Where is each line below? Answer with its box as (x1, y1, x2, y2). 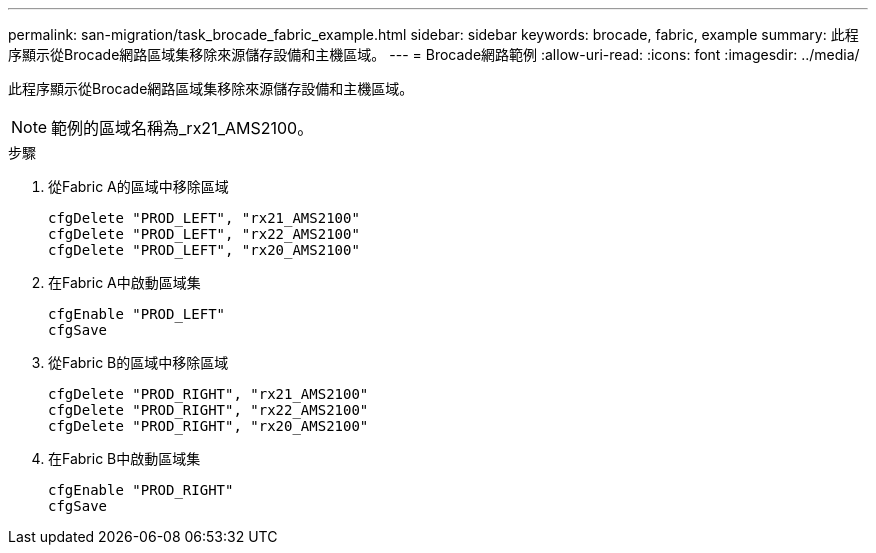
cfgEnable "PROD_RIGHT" (48, 482, 234, 498)
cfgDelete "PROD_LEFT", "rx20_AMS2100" (48, 242, 360, 258)
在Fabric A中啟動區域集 (48, 274, 201, 291)
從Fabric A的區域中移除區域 (48, 178, 229, 195)
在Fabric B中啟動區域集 (48, 450, 201, 467)
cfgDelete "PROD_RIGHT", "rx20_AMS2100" (48, 418, 369, 434)
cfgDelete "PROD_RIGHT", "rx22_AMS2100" (48, 402, 369, 418)
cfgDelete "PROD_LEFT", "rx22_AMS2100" (48, 226, 360, 242)
